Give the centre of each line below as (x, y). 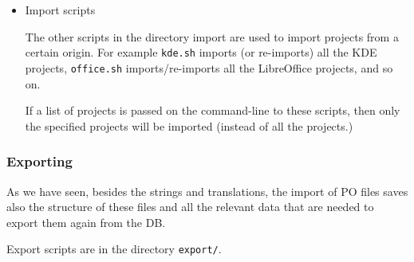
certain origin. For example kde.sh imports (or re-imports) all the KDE (201, 52)
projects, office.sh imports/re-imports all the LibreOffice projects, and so (209, 67)
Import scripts (60, 10)
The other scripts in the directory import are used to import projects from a (212, 36)
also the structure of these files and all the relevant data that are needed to (190, 207)
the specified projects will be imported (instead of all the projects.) (189, 125)
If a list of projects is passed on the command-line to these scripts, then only (213, 110)
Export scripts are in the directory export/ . (114, 249)
